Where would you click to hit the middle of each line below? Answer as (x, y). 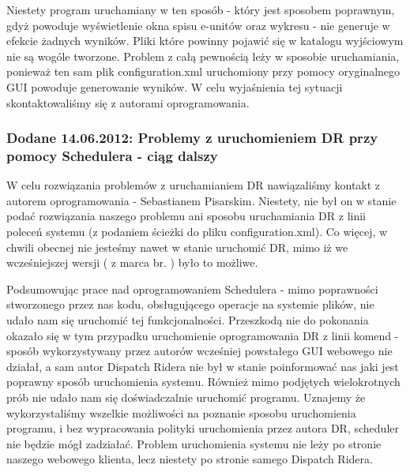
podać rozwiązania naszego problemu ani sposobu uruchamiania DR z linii (186, 216)
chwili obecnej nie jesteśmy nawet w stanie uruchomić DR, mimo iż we (177, 247)
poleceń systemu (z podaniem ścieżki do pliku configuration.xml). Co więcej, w (197, 232)
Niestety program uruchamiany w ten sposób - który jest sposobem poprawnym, (201, 9)
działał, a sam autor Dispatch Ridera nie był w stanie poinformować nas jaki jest (203, 366)
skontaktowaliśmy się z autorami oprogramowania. (128, 102)
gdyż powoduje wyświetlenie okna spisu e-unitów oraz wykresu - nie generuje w (198, 25)
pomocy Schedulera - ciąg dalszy (112, 155)
